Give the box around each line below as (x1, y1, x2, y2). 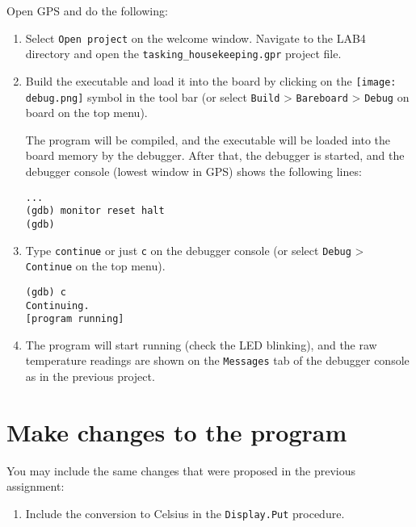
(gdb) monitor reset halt (25, 205, 165, 217)
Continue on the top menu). (25, 257, 166, 274)
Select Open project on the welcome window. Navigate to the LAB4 (25, 29, 366, 46)
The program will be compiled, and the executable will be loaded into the (25, 131, 390, 148)
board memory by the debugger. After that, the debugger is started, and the (25, 147, 405, 164)
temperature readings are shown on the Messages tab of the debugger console (25, 352, 410, 369)
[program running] (25, 313, 124, 325)
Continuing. (25, 299, 90, 312)
